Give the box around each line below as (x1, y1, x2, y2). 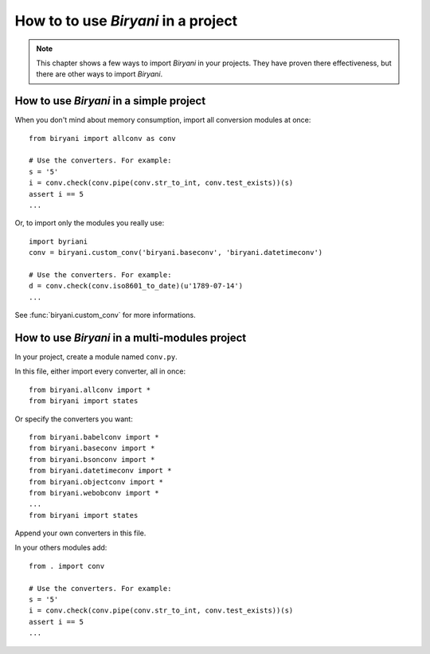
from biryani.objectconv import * (29, 477, 163, 486)
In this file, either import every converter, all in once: (14, 366, 186, 376)
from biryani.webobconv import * (29, 488, 159, 497)
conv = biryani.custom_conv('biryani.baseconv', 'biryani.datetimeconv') (29, 248, 323, 257)
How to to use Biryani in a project (14, 12, 238, 29)
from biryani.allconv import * (29, 385, 151, 394)
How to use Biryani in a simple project (14, 94, 206, 108)
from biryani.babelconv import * (29, 433, 159, 441)
